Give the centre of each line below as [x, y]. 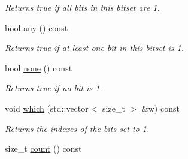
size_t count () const [43, 148]
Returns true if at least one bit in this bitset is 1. [94, 48]
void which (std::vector [47, 108]
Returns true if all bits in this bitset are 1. [82, 7]
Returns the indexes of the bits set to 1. [77, 128]
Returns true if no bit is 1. [54, 88]
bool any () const [37, 27]
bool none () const [39, 67]
